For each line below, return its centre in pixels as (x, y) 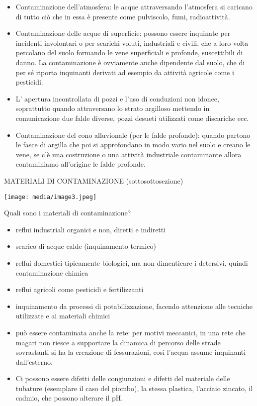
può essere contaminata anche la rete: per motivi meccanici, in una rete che (130, 332)
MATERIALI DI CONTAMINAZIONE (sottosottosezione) (94, 180)
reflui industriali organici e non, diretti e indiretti (91, 229)
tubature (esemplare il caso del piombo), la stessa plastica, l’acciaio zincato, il (134, 388)
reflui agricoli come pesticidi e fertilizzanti (80, 289)
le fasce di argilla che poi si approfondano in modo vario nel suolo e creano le (133, 145)
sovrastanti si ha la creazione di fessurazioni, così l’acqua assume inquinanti (131, 352)
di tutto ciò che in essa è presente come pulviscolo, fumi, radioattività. (123, 16)
